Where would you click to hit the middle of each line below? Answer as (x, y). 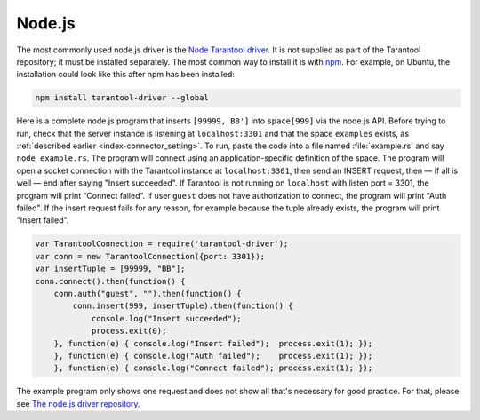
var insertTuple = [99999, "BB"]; (110, 269)
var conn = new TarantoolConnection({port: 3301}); (150, 256)
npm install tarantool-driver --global (122, 98)
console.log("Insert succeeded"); (166, 318)
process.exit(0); (129, 331)
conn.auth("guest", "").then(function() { (148, 293)
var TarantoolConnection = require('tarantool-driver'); (162, 244)
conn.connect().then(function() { (110, 281)
